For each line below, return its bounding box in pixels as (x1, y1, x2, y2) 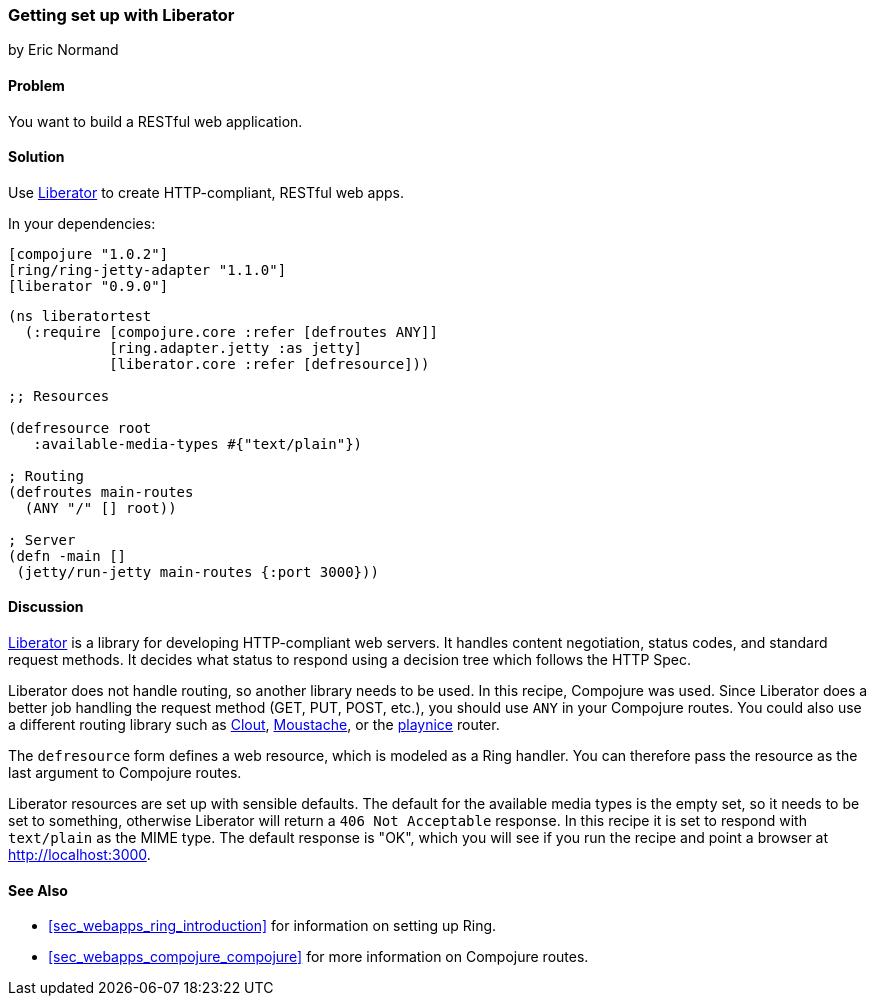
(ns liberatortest (8, 307, 152, 324)
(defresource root (8, 419, 152, 436)
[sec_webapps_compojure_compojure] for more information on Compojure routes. (48, 948, 589, 966)
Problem (8, 76, 65, 94)
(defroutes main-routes (8, 483, 194, 500)
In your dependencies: (8, 214, 156, 232)
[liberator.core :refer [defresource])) (109, 355, 430, 372)
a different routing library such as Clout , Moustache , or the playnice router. (8, 716, 500, 734)
